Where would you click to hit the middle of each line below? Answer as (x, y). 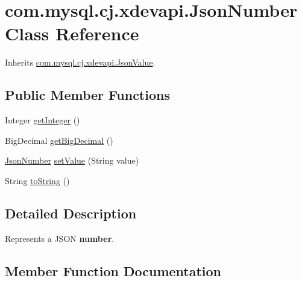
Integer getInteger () (42, 120)
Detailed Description (71, 213)
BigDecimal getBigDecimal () (59, 140)
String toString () (37, 180)
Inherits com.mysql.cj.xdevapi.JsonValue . (80, 62)
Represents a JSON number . (60, 238)
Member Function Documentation (113, 270)
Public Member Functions (87, 95)
